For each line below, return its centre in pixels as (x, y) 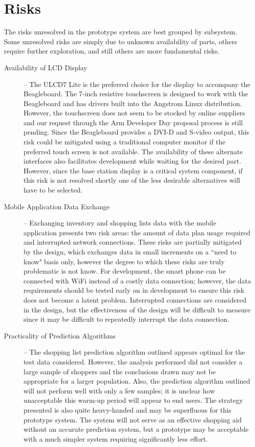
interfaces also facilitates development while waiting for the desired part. (132, 161)
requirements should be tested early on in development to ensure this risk (134, 290)
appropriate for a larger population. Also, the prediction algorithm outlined (137, 381)
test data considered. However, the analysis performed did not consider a (133, 361)
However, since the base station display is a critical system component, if (133, 170)
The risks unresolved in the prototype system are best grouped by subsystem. (121, 32)
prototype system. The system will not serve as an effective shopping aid (133, 419)
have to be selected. (53, 190)
